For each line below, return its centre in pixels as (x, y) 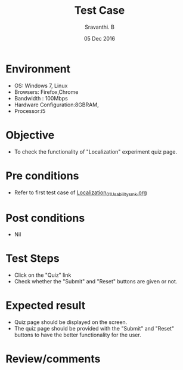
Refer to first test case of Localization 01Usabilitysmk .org (80, 193)
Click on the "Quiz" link (43, 275)
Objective (30, 135)
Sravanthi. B (100, 27)
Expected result (46, 306)
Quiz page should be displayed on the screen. (71, 322)
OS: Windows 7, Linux (41, 85)
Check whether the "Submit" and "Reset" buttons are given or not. (96, 282)
